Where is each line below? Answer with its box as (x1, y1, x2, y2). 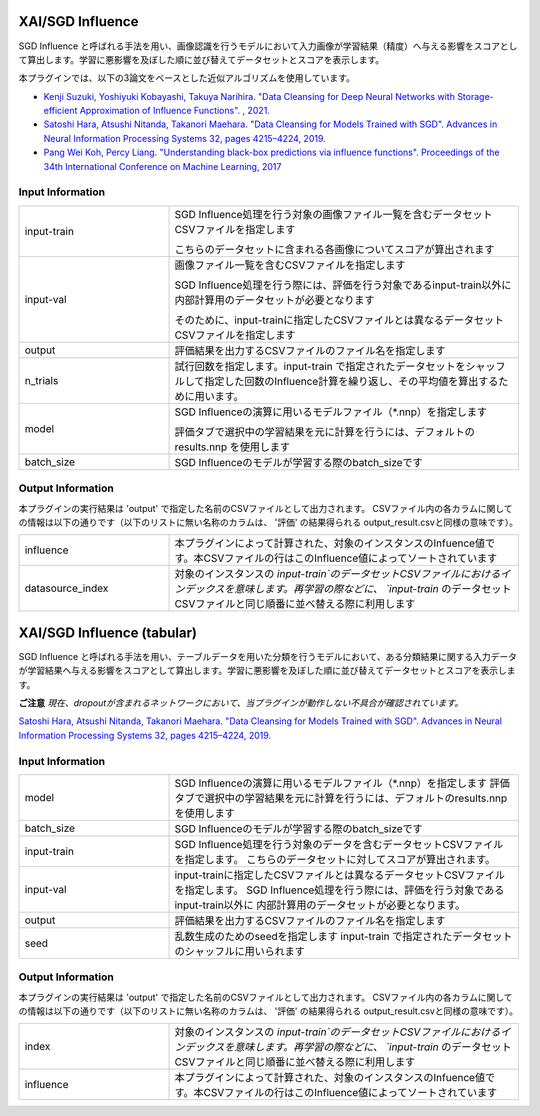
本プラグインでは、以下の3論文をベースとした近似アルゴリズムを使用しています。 (18, 72, 355, 84)
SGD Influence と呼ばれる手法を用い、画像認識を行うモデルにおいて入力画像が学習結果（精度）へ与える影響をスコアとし (18, 40, 518, 52)
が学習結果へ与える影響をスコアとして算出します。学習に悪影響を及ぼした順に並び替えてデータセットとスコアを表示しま (18, 665, 516, 677)
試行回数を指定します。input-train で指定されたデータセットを (174, 359, 466, 373)
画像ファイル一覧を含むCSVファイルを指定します (174, 258, 406, 272)
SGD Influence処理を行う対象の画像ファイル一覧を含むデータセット (174, 207, 493, 221)
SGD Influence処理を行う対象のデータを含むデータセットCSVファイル (174, 837, 504, 851)
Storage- (456, 90, 494, 102)
